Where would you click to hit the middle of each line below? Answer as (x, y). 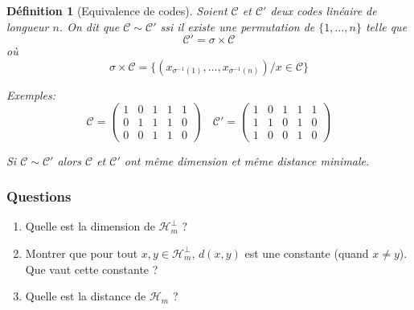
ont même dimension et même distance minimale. (247, 160)
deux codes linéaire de (324, 10)
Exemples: (31, 94)
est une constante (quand (307, 253)
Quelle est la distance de (86, 296)
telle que (386, 26)
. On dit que (89, 26)
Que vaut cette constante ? (92, 269)
